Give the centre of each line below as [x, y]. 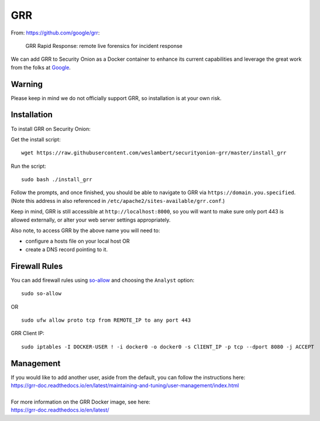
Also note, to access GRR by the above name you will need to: [85, 230]
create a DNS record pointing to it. [67, 249]
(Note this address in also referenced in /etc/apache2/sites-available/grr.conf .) [118, 201]
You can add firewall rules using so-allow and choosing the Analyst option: [103, 280]
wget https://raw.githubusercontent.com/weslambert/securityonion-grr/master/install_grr [154, 153]
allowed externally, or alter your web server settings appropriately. [91, 220]
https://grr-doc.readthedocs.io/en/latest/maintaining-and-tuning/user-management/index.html [125, 385]
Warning [27, 84]
